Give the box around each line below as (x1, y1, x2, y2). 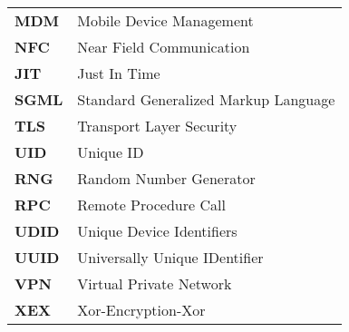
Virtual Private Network (77, 273, 232, 294)
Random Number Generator (77, 168, 256, 189)
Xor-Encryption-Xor (77, 299, 206, 320)
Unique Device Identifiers (77, 220, 238, 241)
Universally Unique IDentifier (77, 247, 264, 268)
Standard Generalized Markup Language (77, 89, 335, 110)
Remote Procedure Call (77, 194, 226, 215)
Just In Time (77, 63, 160, 83)
